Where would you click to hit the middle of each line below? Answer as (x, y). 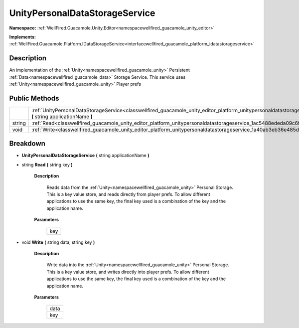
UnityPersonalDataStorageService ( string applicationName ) (85, 156)
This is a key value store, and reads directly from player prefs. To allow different (128, 194)
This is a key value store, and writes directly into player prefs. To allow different (128, 272)
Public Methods (34, 98)
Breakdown (27, 144)
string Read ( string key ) (47, 164)
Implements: (23, 37)
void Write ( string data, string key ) (58, 242)
